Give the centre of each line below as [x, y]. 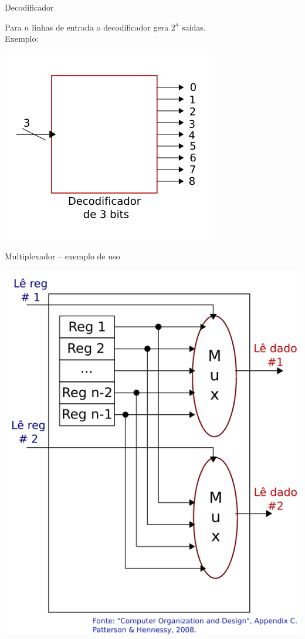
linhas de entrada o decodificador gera [100, 27]
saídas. [194, 27]
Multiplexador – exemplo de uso [62, 256]
